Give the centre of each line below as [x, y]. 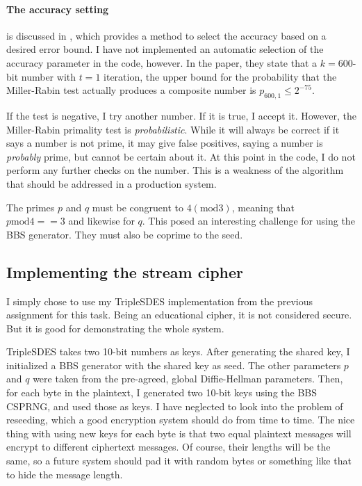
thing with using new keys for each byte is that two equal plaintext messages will [179, 433]
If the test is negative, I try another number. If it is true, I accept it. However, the [181, 115]
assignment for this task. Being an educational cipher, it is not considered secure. [179, 315]
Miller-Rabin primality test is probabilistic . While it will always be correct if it [173, 129]
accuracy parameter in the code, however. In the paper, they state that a [162, 62]
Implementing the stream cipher [125, 272]
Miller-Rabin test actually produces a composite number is [131, 90]
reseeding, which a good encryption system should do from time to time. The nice [181, 420]
